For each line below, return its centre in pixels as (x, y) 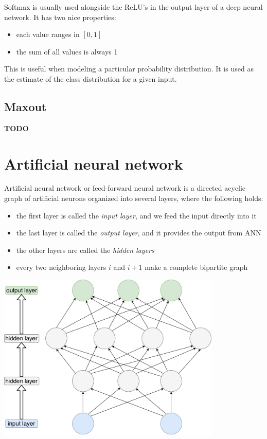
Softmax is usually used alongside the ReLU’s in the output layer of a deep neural (133, 7)
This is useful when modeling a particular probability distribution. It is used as (129, 69)
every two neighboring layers (61, 267)
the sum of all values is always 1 (67, 51)
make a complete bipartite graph (196, 267)
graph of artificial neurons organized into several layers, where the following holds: (134, 198)
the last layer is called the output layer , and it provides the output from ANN (139, 233)
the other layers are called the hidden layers (85, 250)
